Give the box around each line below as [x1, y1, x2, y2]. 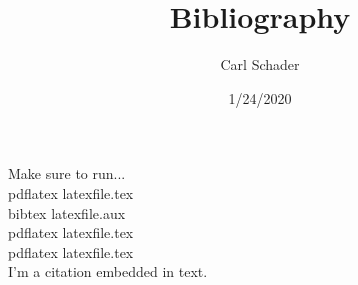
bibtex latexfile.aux [8, 202, 126, 223]
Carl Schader [220, 54, 300, 75]
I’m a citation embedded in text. [8, 261, 208, 282]
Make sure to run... [8, 163, 126, 184]
